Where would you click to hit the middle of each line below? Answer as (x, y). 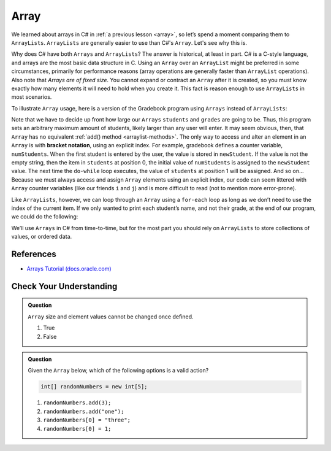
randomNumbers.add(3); (77, 403)
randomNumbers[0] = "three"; (87, 420)
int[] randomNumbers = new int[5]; (94, 387)
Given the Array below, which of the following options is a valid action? (118, 371)
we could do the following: (45, 217)
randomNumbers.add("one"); (84, 411)
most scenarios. (32, 97)
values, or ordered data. (42, 237)
